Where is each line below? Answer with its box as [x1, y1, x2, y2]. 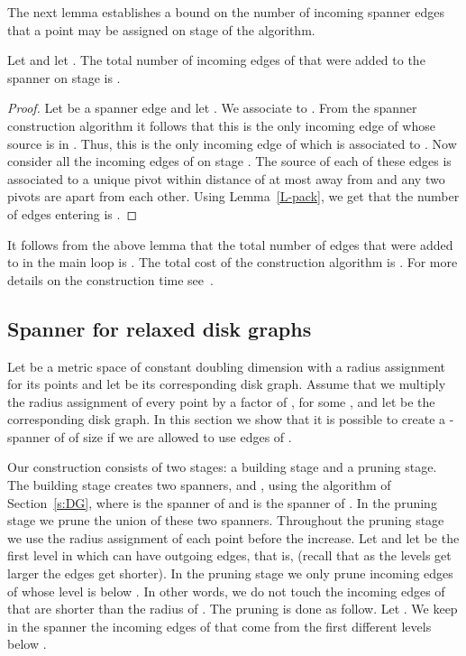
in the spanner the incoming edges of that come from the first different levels [7, 616, 432, 635]
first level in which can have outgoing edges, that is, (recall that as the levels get [7, 546, 452, 565]
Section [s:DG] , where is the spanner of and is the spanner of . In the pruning [7, 493, 437, 512]
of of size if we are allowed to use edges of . [54, 427, 292, 446]
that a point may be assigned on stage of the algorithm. [7, 20, 315, 39]
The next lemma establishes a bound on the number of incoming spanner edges [7, 3, 445, 21]
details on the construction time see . [7, 270, 214, 289]
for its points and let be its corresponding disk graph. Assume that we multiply [7, 374, 446, 393]
